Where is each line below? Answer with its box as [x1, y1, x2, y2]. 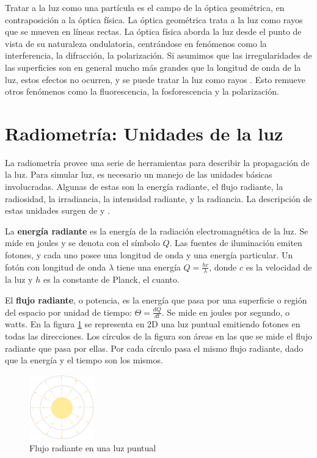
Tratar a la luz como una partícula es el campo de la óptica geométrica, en [5, 1, 285, 13]
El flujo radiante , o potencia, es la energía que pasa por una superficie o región [5, 294, 307, 307]
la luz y [5, 273, 33, 286]
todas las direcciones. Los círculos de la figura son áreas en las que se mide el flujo [5, 330, 313, 343]
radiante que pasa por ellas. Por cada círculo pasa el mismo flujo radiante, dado [5, 341, 304, 354]
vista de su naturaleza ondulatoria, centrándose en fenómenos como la [5, 37, 267, 49]
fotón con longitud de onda [5, 260, 106, 273]
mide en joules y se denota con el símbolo [5, 236, 160, 249]
